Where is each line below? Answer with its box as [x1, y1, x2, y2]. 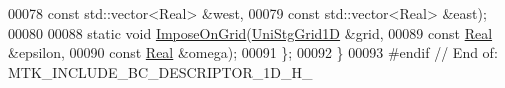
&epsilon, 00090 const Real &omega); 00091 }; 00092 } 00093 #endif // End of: [8, 42, 498, 63]
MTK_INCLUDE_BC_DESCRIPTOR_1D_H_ [8, 61, 313, 82]
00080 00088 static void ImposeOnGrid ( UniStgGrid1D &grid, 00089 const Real [8, 22, 493, 43]
